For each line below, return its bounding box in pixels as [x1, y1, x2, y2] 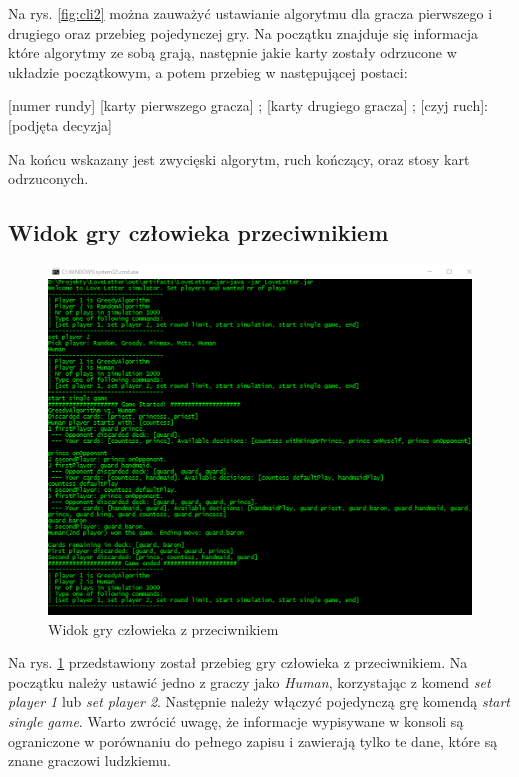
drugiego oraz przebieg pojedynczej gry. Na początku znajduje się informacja [8, 22, 479, 43]
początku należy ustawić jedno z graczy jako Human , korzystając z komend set [8, 671, 491, 692]
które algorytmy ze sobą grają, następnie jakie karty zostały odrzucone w [8, 42, 457, 63]
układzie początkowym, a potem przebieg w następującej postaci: [8, 61, 408, 82]
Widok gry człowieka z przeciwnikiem [48, 618, 279, 639]
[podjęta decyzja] [8, 114, 112, 135]
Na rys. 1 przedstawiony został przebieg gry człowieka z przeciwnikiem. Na [8, 652, 468, 673]
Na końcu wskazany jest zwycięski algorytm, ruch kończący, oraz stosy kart [8, 148, 470, 169]
